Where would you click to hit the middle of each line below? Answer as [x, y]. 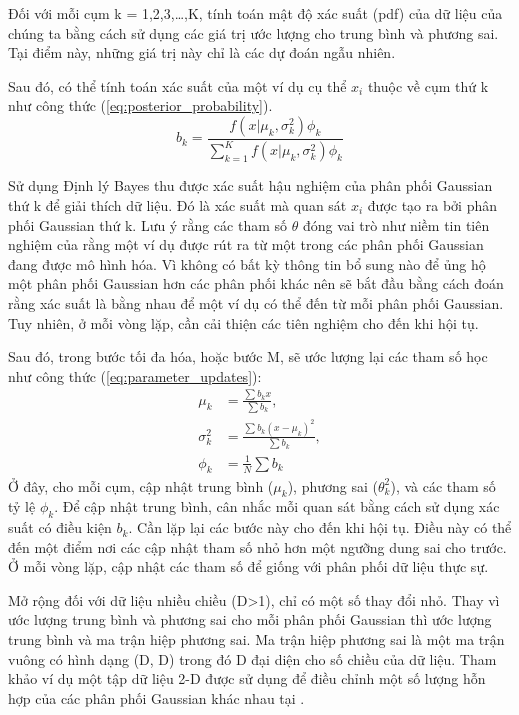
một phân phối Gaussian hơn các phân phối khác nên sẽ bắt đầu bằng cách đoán [256, 283]
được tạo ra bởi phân [432, 204]
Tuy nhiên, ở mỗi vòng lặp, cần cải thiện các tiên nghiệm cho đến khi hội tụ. [243, 322]
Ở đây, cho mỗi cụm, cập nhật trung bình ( [141, 485]
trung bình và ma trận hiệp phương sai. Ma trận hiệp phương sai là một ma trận [256, 639]
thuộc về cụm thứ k [428, 85]
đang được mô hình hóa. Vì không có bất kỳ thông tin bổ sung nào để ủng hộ [247, 263]
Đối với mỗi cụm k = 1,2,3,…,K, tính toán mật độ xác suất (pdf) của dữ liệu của [255, 13]
